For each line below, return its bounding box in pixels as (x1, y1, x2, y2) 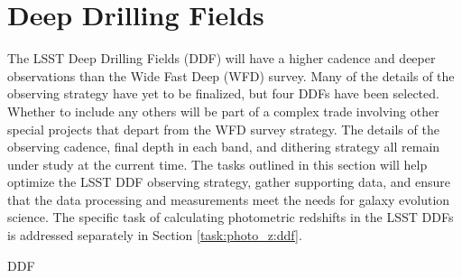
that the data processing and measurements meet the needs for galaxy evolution (7, 190, 450, 208)
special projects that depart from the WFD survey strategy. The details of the (7, 119, 439, 138)
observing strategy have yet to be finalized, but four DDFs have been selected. (7, 84, 439, 103)
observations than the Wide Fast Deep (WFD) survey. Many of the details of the (7, 66, 455, 85)
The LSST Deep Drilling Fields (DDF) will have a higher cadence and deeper (7, 49, 436, 68)
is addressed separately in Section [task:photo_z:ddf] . (7, 226, 302, 245)
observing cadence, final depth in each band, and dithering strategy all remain (7, 137, 440, 156)
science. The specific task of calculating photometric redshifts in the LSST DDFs (7, 208, 454, 227)
